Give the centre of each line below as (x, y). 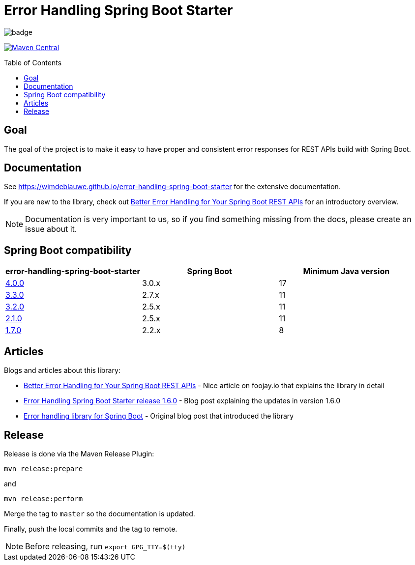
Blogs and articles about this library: (62, 370)
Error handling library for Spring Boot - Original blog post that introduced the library (159, 416)
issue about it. (51, 229)
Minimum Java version (346, 271)
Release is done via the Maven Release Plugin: (79, 453)
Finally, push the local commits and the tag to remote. (91, 529)
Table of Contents (33, 62)
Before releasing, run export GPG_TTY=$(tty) (105, 546)
